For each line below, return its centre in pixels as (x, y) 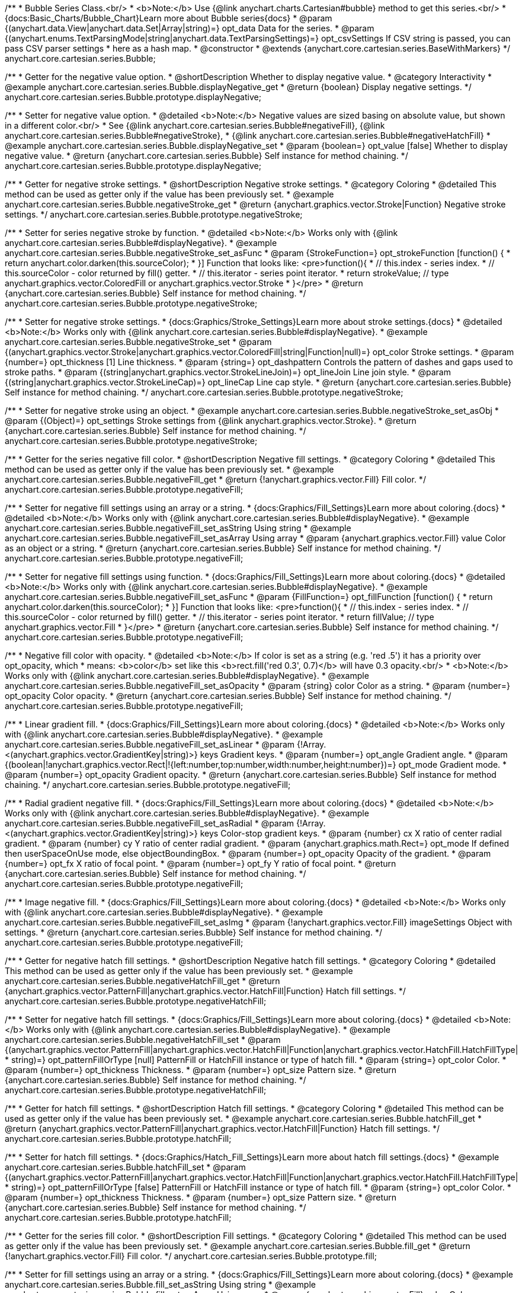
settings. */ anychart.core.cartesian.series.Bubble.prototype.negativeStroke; (154, 214)
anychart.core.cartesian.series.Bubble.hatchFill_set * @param (125, 1167)
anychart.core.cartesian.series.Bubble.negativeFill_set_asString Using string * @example (178, 528)
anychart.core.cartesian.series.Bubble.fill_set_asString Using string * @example (160, 1284)
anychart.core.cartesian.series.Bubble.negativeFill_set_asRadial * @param (150, 823)
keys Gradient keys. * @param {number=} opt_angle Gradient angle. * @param (354, 754)
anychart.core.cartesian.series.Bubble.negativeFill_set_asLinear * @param (150, 744)
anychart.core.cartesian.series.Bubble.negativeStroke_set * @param (138, 342)
